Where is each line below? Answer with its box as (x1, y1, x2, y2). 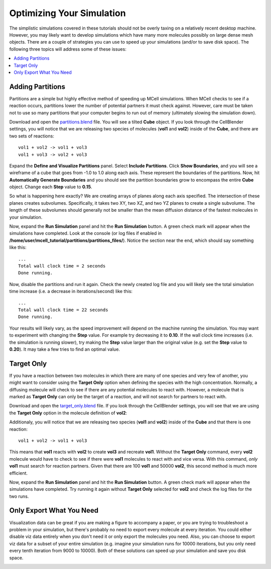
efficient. (9, 470, 28, 476)
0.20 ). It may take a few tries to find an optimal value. (9, 346, 120, 352)
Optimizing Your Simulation (9, 8, 126, 19)
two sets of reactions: (9, 133, 55, 139)
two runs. (9, 493, 29, 499)
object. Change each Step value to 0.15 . (9, 184, 92, 190)
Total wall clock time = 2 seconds (18, 263, 106, 268)
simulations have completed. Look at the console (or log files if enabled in (9, 230, 162, 236)
